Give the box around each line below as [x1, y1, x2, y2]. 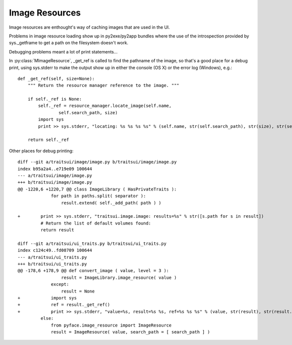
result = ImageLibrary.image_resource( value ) [61, 275, 177, 280]
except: [51, 282, 69, 287]
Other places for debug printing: [9, 148, 74, 154]
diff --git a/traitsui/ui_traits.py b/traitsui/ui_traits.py [18, 241, 166, 246]
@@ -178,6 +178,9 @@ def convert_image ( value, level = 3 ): [18, 268, 169, 274]
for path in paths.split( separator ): [51, 193, 146, 199]
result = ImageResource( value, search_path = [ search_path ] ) [51, 329, 210, 335]
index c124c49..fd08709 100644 [18, 248, 92, 253]
